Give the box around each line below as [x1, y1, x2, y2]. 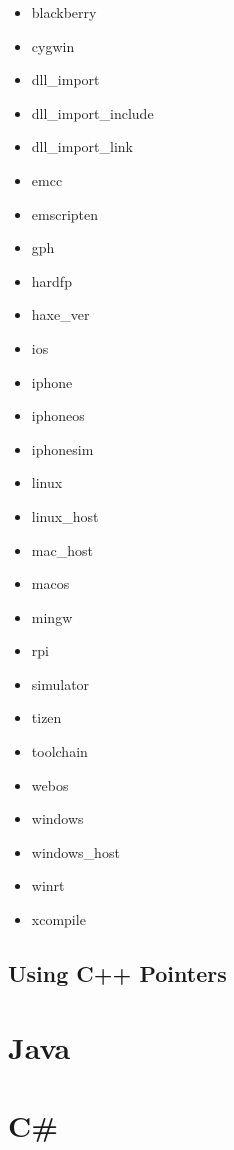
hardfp [31, 270, 72, 291]
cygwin [31, 35, 75, 56]
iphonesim [31, 438, 94, 459]
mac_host [31, 539, 93, 560]
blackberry [31, 2, 97, 22]
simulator [31, 673, 90, 694]
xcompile [31, 909, 86, 930]
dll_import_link [31, 136, 133, 157]
